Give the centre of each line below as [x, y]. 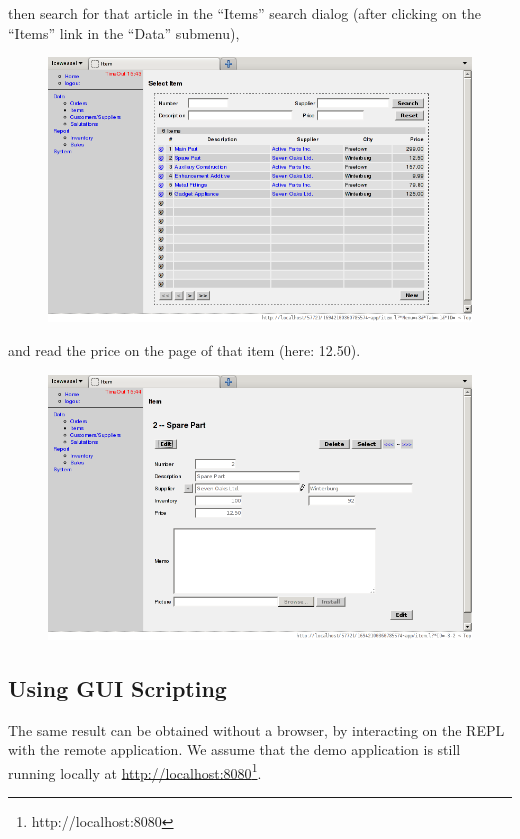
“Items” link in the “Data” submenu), [124, 32]
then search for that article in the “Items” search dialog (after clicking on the [244, 13]
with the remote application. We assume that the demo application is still [234, 749]
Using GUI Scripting [117, 687]
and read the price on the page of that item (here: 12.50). [184, 349]
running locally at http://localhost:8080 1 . [135, 771]
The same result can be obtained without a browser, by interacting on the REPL [256, 729]
